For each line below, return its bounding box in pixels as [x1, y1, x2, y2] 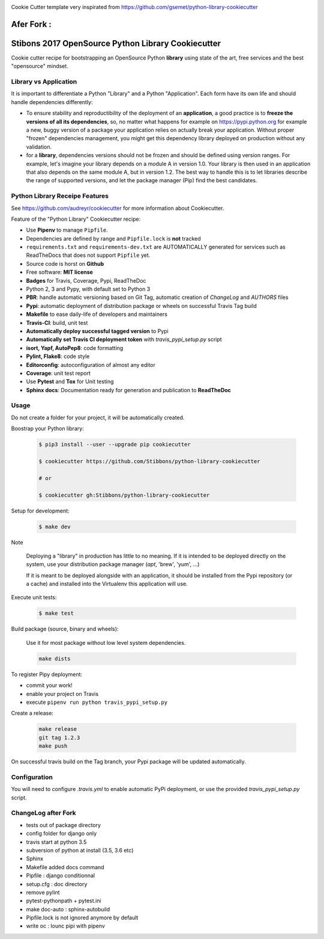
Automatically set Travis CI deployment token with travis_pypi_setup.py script [26, 336, 222, 343]
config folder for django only [26, 830, 97, 837]
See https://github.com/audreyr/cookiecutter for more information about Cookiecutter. [11, 205, 224, 212]
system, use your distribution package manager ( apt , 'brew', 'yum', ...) [26, 561, 200, 568]
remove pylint [26, 888, 60, 896]
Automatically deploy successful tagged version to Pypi [26, 327, 169, 334]
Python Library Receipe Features [11, 192, 109, 200]
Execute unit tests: [11, 594, 57, 601]
